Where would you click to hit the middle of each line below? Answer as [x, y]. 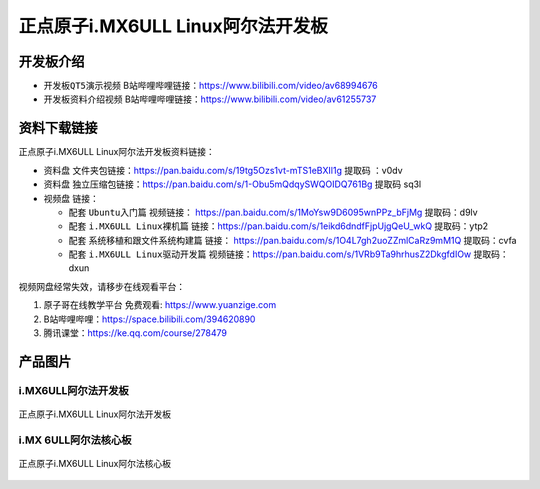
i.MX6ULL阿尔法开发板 [73, 390]
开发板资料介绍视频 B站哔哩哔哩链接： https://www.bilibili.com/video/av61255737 [210, 99]
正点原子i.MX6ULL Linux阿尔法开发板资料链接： [116, 152]
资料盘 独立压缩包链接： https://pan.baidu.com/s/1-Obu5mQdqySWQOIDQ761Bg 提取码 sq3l [232, 184]
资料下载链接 [58, 128]
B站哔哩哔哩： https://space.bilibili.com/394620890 [149, 319]
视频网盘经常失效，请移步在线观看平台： [101, 286]
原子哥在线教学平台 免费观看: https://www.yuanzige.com [160, 305]
